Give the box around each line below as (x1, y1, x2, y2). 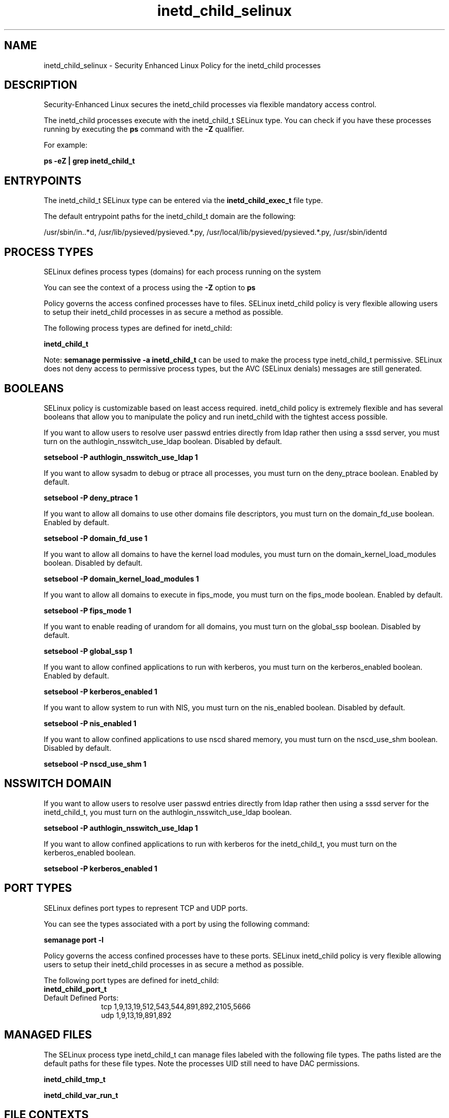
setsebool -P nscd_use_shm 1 (44, 759, 147, 768)
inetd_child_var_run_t (44, 1090, 118, 1100)
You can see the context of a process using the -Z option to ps (44, 283, 256, 292)
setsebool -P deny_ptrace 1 (44, 493, 138, 502)
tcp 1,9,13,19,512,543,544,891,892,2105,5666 (101, 1002, 251, 1011)
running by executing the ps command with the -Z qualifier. (44, 125, 244, 134)
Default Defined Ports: (44, 993, 119, 1002)
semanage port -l (44, 935, 104, 944)
